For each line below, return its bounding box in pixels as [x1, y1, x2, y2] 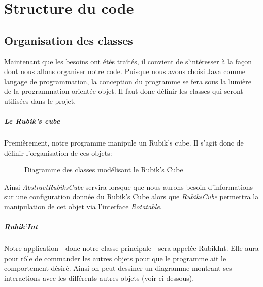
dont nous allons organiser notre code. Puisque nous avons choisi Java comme [4, 66, 246, 77]
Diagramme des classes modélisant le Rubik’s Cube [24, 164, 183, 175]
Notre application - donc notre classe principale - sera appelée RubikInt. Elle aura [4, 243, 259, 254]
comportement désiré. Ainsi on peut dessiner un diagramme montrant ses [4, 263, 232, 273]
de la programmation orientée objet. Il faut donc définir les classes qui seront [4, 86, 243, 96]
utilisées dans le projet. [4, 95, 76, 106]
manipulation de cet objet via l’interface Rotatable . [4, 201, 162, 212]
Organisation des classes [4, 32, 133, 48]
